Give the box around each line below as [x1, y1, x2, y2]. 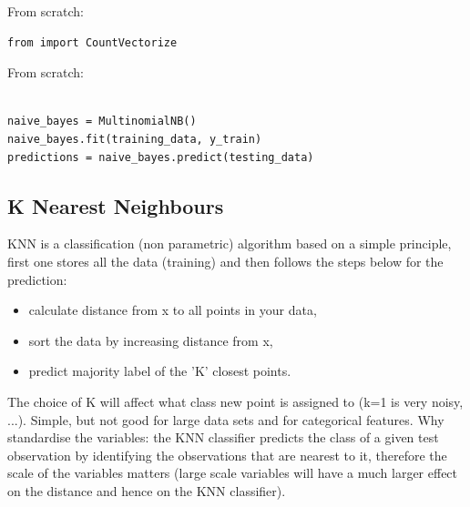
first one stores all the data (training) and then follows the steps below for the [7, 251, 444, 270]
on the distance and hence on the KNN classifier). [7, 481, 286, 500]
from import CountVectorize [7, 35, 178, 49]
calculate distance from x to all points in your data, [28, 300, 317, 319]
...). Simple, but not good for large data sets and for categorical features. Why [7, 410, 444, 429]
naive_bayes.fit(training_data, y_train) [7, 132, 262, 146]
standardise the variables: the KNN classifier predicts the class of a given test [7, 428, 439, 447]
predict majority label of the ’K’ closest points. [28, 361, 291, 380]
